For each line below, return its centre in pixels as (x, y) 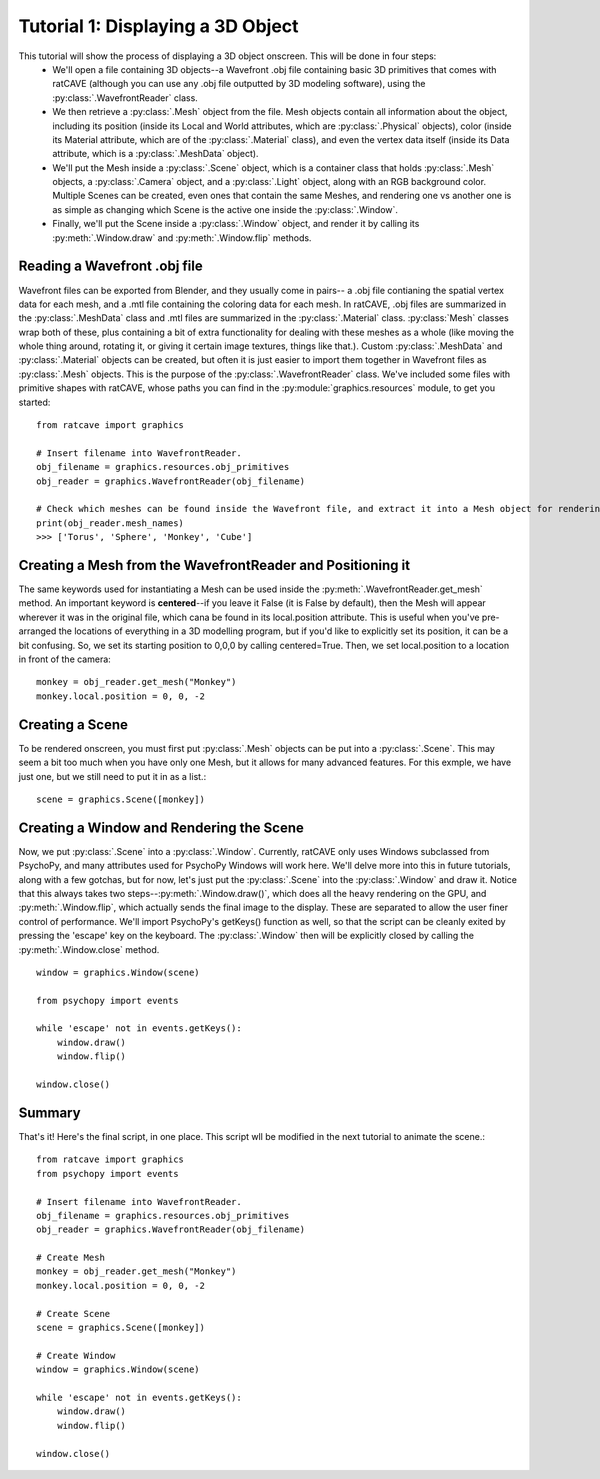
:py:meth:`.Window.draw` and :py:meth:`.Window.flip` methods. (182, 237)
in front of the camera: (65, 659)
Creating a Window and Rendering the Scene (161, 827)
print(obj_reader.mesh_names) (110, 523)
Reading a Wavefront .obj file (111, 266)
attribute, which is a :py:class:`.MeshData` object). (155, 154)
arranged (37, 631)
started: (34, 402)
